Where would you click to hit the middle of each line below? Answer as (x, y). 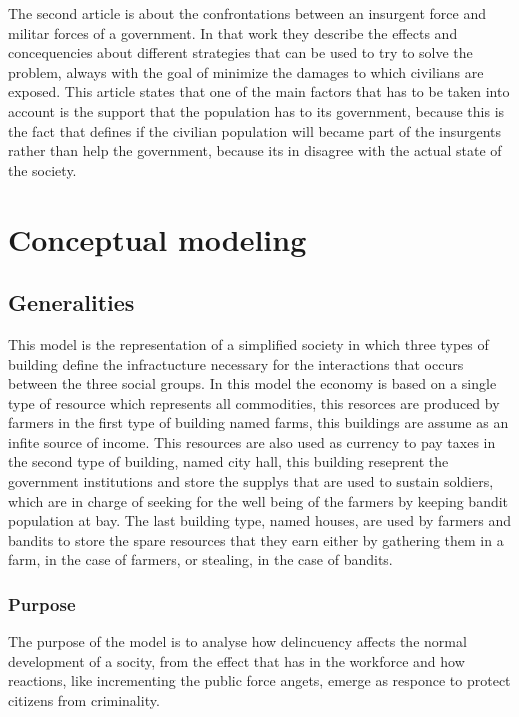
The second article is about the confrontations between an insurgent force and (247, 13)
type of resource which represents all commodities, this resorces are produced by (254, 402)
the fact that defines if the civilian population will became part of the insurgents (255, 130)
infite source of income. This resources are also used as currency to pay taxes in (252, 441)
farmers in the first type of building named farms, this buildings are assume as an (258, 422)
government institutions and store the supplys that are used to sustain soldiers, (251, 481)
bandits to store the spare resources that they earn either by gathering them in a (256, 539)
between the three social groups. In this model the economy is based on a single (252, 383)
